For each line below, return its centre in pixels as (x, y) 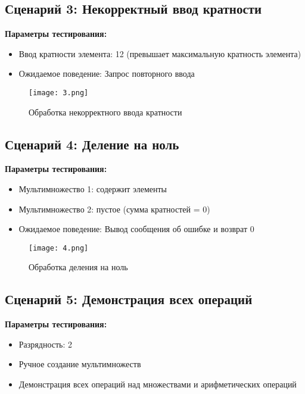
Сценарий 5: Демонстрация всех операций (129, 299)
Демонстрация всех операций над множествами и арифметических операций (158, 384)
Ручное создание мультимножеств (80, 364)
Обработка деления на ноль (78, 267)
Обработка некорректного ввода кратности (105, 112)
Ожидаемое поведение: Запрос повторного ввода (107, 74)
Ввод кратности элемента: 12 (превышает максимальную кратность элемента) (160, 53)
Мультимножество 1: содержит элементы (93, 189)
